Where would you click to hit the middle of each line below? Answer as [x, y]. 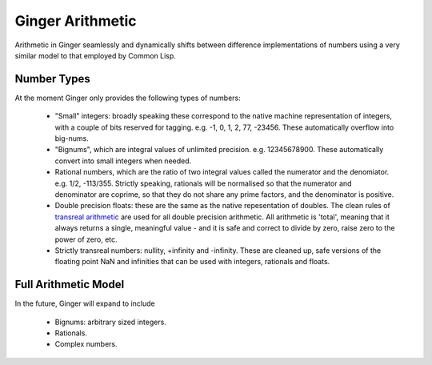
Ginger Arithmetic [76, 21]
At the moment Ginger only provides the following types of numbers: [128, 98]
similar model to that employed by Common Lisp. [95, 55]
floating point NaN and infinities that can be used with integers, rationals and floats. [192, 262]
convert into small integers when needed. [123, 161]
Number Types [53, 79]
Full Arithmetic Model [70, 285]
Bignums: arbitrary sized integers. [111, 322]
